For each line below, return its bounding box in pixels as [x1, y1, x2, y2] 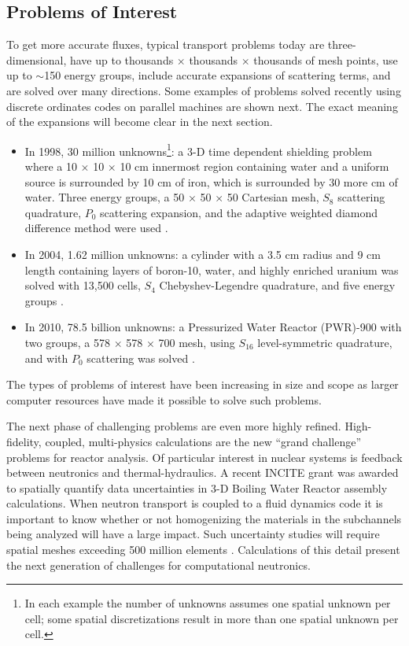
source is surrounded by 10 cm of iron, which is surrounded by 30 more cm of [24, 173, 398, 190]
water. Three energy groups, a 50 [24, 189, 185, 205]
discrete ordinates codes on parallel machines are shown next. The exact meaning [6, 98, 398, 114]
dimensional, [6, 51, 67, 68]
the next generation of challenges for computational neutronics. [6, 556, 311, 573]
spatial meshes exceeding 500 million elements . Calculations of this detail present [6, 541, 400, 558]
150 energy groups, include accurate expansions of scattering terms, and [44, 67, 391, 83]
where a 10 [24, 158, 77, 175]
